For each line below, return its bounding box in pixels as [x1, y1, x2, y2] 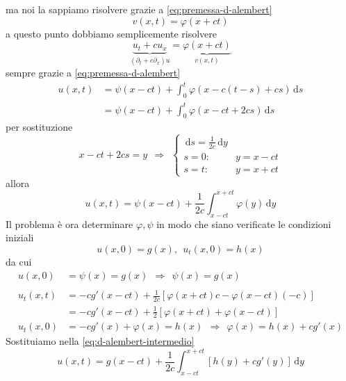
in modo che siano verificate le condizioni [156, 216, 331, 231]
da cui [6, 254, 32, 268]
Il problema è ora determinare [6, 216, 133, 231]
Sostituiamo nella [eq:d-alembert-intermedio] [6, 334, 195, 348]
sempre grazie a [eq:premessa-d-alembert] [6, 65, 181, 80]
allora [6, 175, 30, 190]
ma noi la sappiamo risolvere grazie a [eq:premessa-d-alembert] [6, 2, 272, 16]
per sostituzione [6, 120, 73, 134]
